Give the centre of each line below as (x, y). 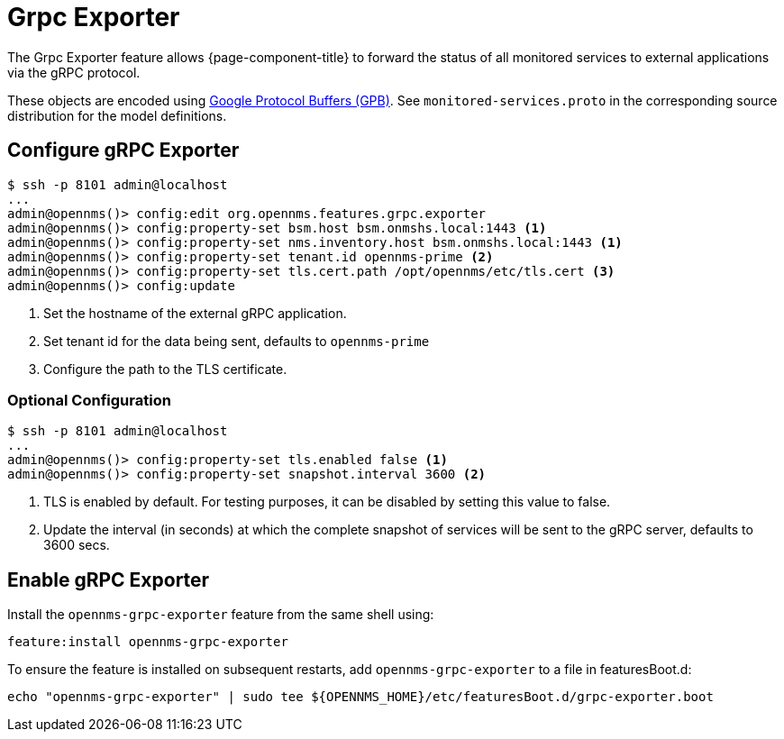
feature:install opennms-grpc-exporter (148, 642)
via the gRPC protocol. (74, 72)
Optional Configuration (89, 400)
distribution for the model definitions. (117, 115)
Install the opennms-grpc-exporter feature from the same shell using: (221, 615)
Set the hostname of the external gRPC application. (195, 313)
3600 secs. (77, 545)
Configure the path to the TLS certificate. (165, 369)
